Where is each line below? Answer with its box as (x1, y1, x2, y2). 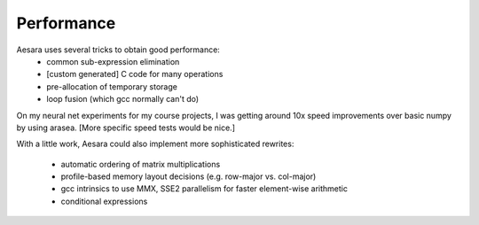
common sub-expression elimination (46, 56, 180, 66)
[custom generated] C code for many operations (46, 69, 224, 80)
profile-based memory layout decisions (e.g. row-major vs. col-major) (60, 171, 317, 182)
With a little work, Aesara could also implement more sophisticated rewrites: (16, 138, 294, 150)
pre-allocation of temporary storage (46, 81, 177, 92)
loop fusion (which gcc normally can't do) (46, 94, 200, 105)
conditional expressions (60, 196, 148, 206)
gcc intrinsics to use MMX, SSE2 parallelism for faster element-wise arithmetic (60, 183, 348, 194)
